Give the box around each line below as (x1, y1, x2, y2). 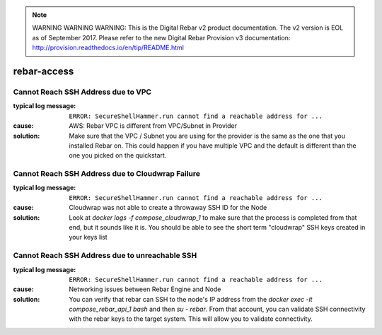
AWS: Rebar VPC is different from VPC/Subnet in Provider (69, 122, 237, 130)
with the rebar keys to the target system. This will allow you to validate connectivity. (69, 315, 313, 323)
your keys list (69, 233, 108, 242)
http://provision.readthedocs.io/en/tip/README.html (32, 43, 184, 52)
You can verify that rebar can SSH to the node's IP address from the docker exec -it (69, 295, 313, 303)
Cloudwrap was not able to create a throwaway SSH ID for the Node (69, 204, 267, 212)
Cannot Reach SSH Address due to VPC (13, 87, 152, 97)
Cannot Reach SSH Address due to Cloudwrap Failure (13, 169, 201, 179)
